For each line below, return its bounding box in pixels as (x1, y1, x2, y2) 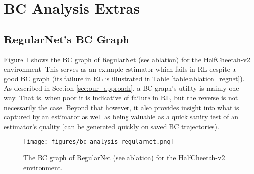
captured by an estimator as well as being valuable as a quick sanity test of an (4, 112, 239, 122)
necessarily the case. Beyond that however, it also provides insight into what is (4, 102, 239, 112)
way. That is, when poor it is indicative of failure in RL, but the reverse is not (4, 92, 238, 102)
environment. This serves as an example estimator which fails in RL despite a (4, 64, 236, 74)
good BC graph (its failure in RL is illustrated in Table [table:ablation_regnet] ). (4, 73, 245, 83)
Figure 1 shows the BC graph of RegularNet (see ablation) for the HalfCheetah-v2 (4, 54, 250, 64)
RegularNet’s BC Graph (4, 31, 129, 46)
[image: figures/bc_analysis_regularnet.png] (23, 138, 174, 146)
